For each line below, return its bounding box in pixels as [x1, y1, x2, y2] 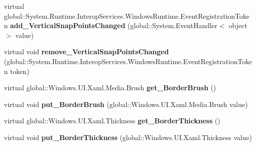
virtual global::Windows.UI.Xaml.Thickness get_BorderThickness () [4, 115, 220, 126]
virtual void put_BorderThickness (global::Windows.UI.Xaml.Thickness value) [4, 132, 252, 142]
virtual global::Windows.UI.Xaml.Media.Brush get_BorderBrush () [4, 82, 216, 93]
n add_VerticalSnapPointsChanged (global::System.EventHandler [4, 20, 218, 31]
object [228, 20, 248, 31]
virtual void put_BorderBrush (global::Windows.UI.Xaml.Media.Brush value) [4, 99, 248, 109]
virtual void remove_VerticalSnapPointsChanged [4, 46, 169, 57]
